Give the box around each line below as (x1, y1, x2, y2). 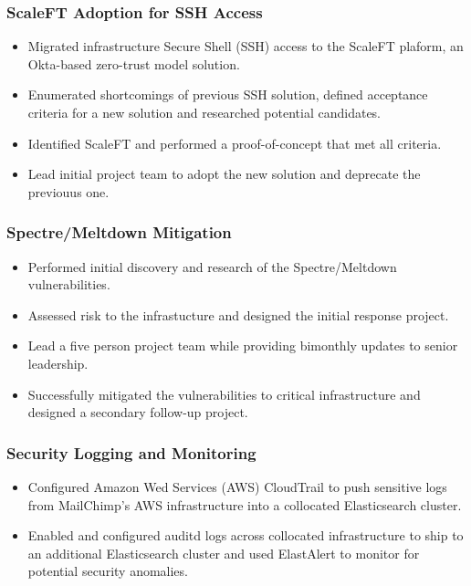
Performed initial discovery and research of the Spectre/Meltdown (27, 256, 397, 276)
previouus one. (27, 182, 110, 201)
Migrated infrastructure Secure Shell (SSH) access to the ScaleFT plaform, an (27, 37, 464, 56)
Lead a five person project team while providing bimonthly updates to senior (27, 336, 458, 355)
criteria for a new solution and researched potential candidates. (27, 103, 382, 121)
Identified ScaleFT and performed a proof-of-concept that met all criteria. (27, 133, 442, 152)
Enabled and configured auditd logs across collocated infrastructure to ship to (27, 526, 464, 545)
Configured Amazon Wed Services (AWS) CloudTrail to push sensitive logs (27, 476, 447, 496)
